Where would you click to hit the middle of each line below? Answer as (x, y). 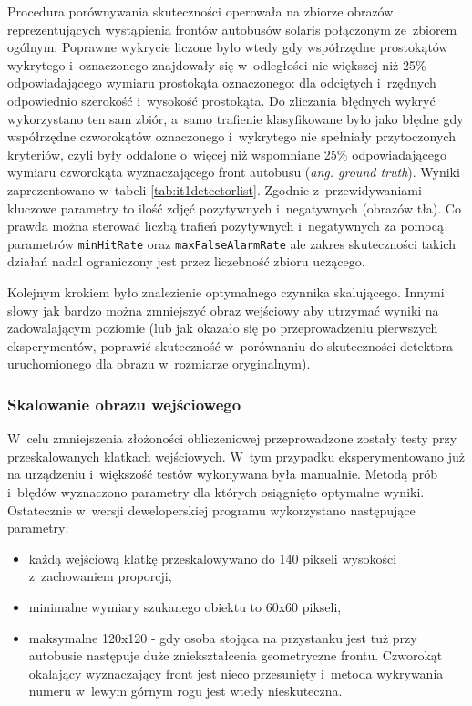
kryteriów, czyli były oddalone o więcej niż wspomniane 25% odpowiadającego (227, 154)
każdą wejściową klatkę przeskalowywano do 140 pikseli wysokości (213, 558)
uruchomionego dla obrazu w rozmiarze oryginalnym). (159, 363)
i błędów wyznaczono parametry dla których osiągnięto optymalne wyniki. (216, 491)
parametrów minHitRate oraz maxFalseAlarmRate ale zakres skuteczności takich (231, 243)
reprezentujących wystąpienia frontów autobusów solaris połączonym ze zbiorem (232, 29)
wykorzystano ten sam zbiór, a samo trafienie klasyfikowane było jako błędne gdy (236, 118)
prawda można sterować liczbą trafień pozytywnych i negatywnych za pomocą (226, 226)
